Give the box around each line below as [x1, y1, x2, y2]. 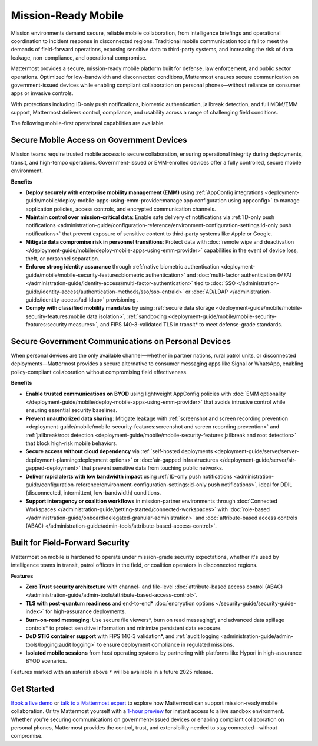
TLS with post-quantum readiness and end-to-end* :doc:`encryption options [25, 600, 214, 607]
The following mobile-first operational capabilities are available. [11, 120, 165, 127]
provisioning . [105, 296, 139, 303]
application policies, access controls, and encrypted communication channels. [25, 205, 216, 212]
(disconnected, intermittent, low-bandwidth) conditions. [25, 489, 161, 496]
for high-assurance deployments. [45, 608, 127, 615]
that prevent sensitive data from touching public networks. [81, 464, 224, 472]
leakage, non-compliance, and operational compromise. [11, 54, 147, 61]
